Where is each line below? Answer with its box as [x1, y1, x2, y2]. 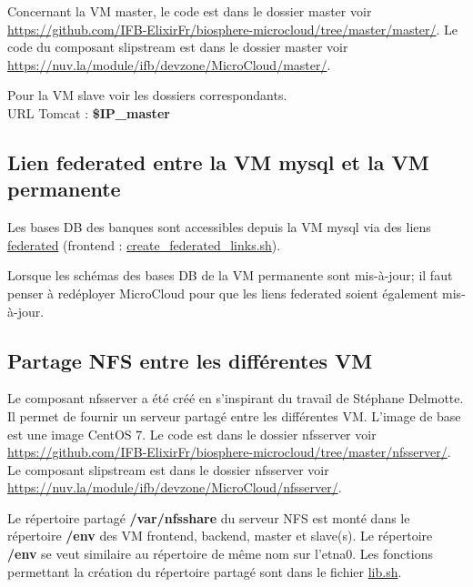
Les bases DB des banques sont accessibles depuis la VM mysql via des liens [7, 218, 431, 237]
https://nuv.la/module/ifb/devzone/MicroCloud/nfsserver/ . [7, 478, 342, 497]
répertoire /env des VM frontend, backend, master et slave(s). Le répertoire [7, 526, 433, 545]
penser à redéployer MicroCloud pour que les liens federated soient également [7, 283, 438, 302]
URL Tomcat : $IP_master [7, 103, 170, 122]
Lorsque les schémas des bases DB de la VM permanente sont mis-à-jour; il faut [7, 266, 453, 285]
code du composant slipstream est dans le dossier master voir [7, 37, 348, 56]
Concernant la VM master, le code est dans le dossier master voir [7, 2, 372, 20]
